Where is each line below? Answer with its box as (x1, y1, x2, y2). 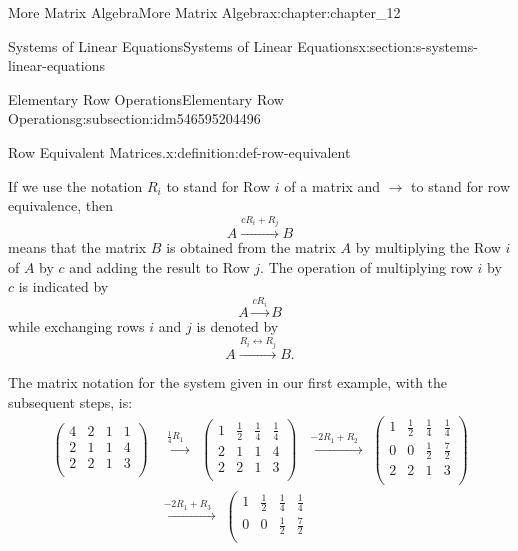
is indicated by (18, 276, 109, 297)
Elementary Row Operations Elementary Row (8, 88, 284, 109)
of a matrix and (284, 175, 381, 196)
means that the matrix (8, 237, 147, 258)
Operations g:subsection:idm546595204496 (8, 108, 261, 129)
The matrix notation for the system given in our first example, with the (8, 372, 448, 393)
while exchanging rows (8, 316, 145, 337)
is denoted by (196, 316, 279, 337)
